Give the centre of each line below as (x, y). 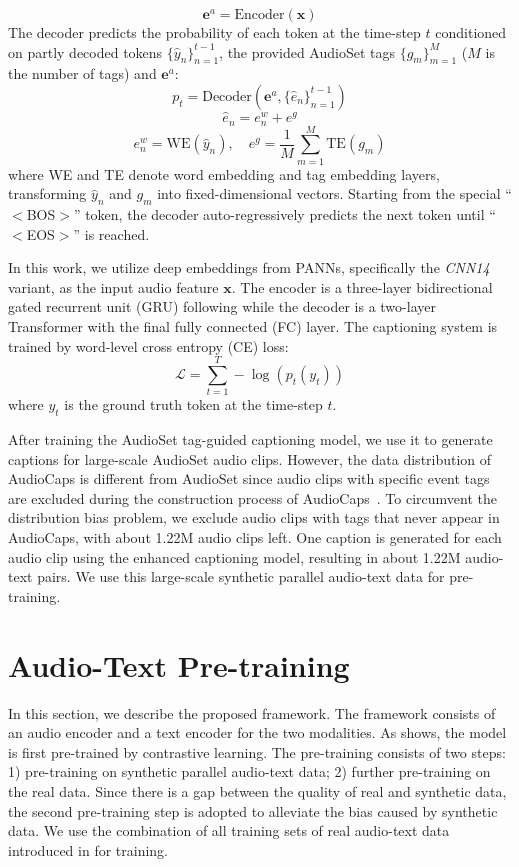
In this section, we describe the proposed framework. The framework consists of (252, 712)
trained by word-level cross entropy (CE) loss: (148, 345)
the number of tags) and (82, 73)
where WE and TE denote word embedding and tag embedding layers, (224, 173)
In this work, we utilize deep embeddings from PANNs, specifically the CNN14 (249, 267)
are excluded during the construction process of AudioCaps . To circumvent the (252, 497)
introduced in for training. (88, 849)
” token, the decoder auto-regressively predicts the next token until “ (284, 214)
